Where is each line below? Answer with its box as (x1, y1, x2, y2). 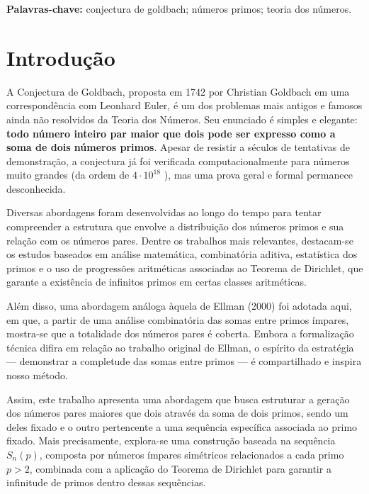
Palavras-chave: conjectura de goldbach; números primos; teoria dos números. (6, 1, 352, 16)
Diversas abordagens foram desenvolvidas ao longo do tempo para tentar (6, 205, 322, 220)
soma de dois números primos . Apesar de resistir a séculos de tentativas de (6, 140, 351, 155)
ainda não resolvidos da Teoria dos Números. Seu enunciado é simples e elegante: (6, 111, 358, 126)
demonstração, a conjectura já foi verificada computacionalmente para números (6, 153, 350, 168)
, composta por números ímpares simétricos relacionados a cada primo (39, 447, 344, 461)
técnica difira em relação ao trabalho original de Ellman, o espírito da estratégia (6, 339, 354, 354)
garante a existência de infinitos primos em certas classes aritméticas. (6, 274, 307, 289)
